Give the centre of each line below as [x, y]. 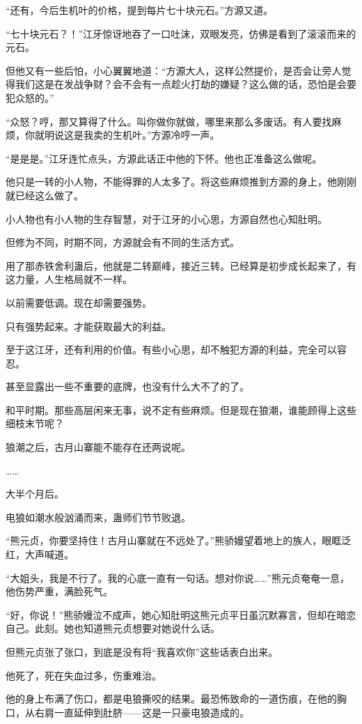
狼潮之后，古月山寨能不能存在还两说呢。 [98, 447]
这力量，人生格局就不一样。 [69, 279]
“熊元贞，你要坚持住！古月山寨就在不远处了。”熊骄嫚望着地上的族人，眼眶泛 [179, 540]
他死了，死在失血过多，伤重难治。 [84, 675]
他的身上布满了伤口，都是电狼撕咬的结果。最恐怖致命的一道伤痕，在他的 [171, 699]
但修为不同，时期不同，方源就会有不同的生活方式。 [123, 242]
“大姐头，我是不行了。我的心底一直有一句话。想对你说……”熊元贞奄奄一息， [178, 577]
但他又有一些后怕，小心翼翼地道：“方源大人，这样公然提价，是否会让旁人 [174, 70]
